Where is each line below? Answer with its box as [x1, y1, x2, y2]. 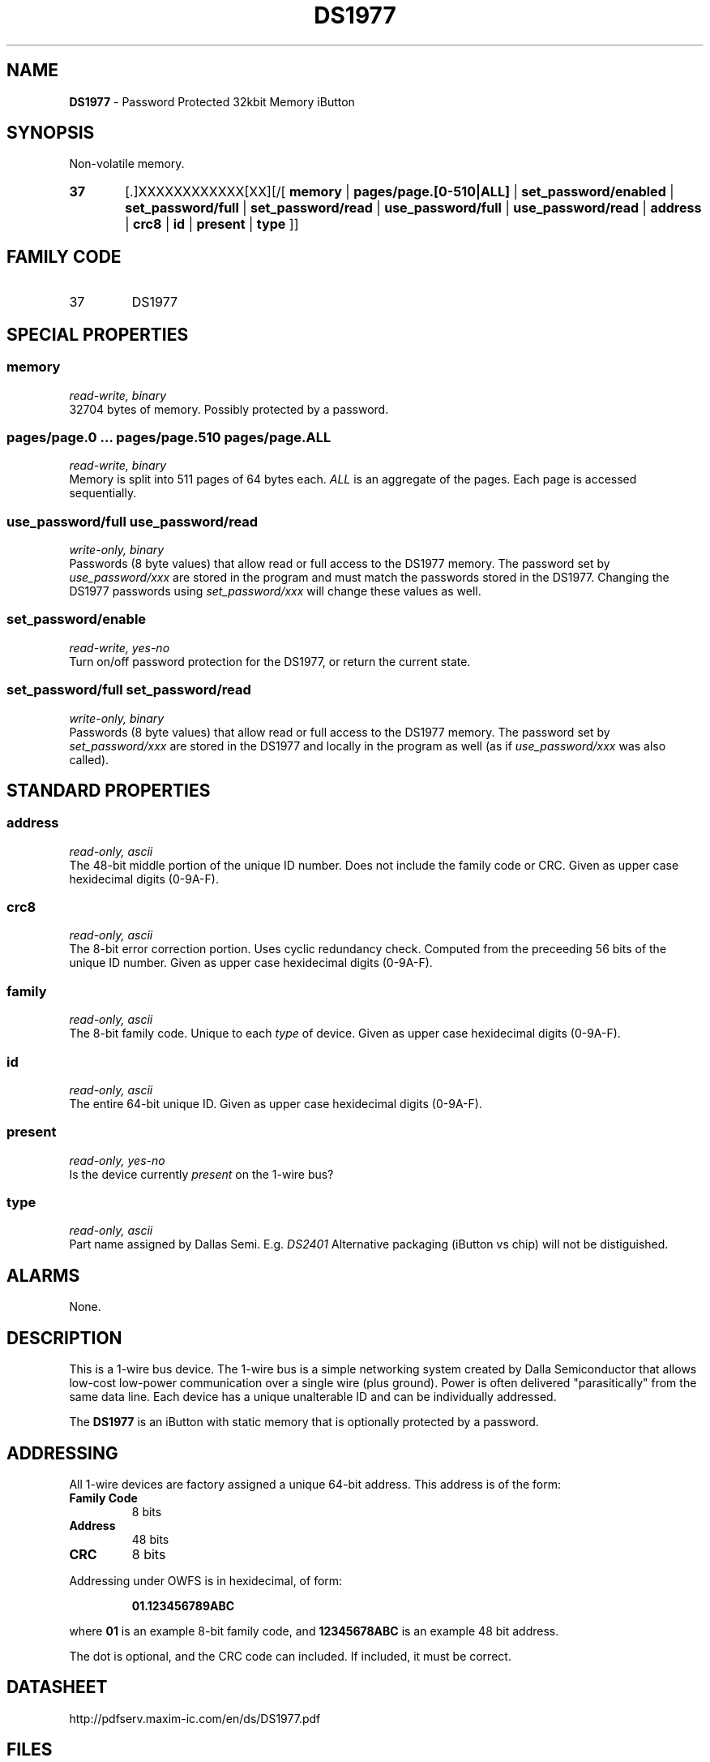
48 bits [131, 1532, 169, 1546]
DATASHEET [6, 1677, 108, 1698]
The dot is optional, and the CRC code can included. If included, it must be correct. [69, 1649, 511, 1663]
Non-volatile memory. [69, 157, 185, 171]
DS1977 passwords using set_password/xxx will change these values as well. [69, 584, 481, 598]
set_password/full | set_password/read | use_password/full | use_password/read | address [125, 200, 702, 217]
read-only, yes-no [69, 1153, 165, 1167]
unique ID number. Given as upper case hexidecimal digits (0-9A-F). [69, 956, 433, 970]
